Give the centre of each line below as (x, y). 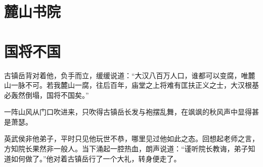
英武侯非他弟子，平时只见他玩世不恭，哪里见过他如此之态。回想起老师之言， (131, 138)
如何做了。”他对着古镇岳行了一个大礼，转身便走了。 (96, 158)
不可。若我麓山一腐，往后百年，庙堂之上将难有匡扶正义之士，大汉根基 (142, 85)
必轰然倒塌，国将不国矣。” (47, 95)
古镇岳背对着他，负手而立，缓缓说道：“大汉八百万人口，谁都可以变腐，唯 (126, 75)
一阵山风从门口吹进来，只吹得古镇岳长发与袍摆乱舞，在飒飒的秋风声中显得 (128, 112)
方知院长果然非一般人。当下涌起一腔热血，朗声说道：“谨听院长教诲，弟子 (126, 149)
